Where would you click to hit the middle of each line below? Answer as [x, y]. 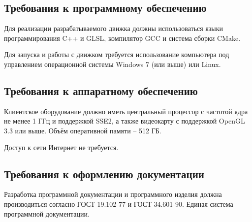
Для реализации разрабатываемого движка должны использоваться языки [114, 28]
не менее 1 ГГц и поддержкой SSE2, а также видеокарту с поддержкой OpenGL [125, 121]
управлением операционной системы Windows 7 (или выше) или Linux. [112, 64]
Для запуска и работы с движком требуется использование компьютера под [117, 54]
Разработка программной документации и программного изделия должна [113, 194]
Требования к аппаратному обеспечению [101, 90]
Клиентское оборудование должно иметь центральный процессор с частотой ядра [126, 111]
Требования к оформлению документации [104, 174]
